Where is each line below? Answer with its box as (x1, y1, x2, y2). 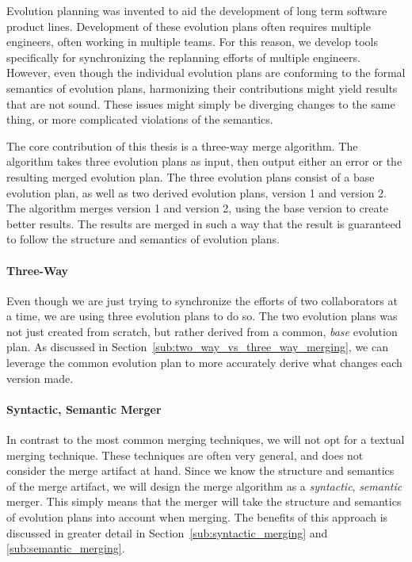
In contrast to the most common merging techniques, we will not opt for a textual (6, 431, 405, 448)
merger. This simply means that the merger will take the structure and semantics (6, 493, 402, 510)
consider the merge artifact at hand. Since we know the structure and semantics (6, 462, 395, 479)
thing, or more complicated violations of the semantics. (6, 111, 273, 128)
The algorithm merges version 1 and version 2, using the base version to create (6, 200, 389, 216)
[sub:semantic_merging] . (6, 540, 125, 556)
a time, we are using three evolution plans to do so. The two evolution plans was (6, 308, 398, 324)
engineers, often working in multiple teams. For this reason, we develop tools (6, 33, 378, 50)
